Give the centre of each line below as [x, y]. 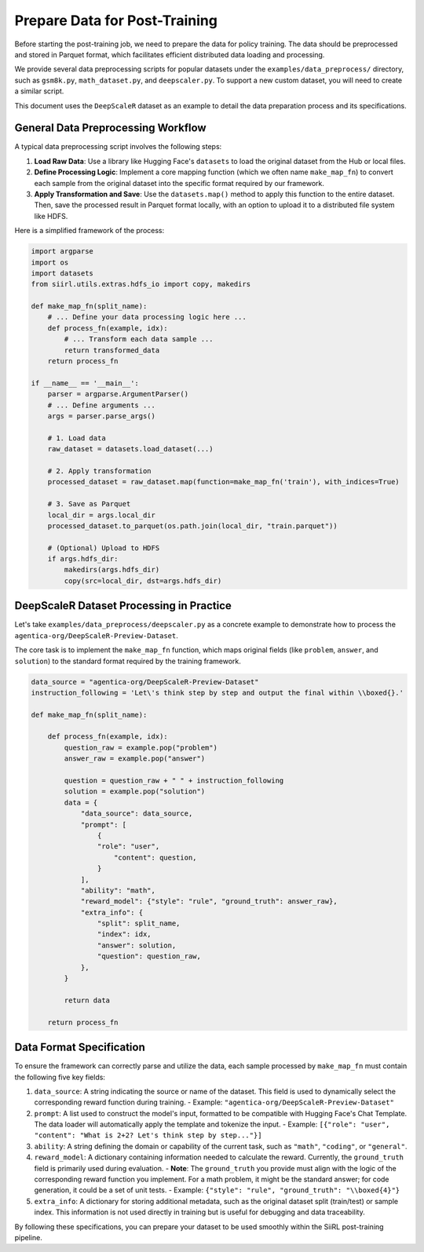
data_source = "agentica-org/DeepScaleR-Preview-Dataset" [145, 682]
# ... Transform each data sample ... [139, 339]
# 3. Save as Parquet [89, 504]
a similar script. [39, 91]
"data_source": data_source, [137, 814]
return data [87, 1000]
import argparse [62, 252]
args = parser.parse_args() [102, 416]
